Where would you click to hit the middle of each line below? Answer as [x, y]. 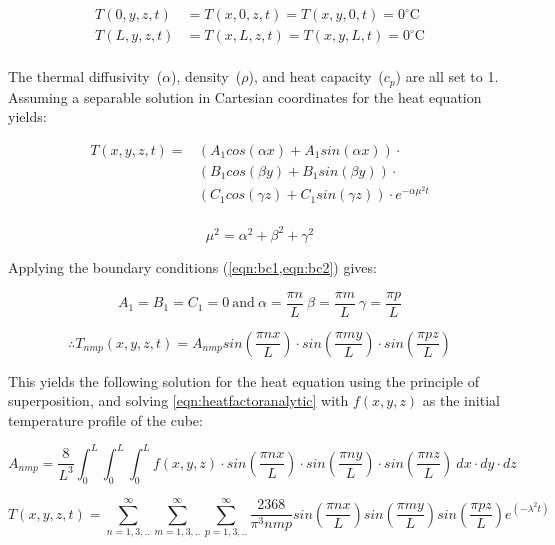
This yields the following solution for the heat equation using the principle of [243, 380]
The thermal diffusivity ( [85, 76]
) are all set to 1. [447, 76]
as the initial [461, 400]
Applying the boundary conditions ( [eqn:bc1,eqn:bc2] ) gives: [192, 266]
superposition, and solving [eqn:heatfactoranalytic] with [178, 400]
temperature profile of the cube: [105, 419]
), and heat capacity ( [316, 76]
